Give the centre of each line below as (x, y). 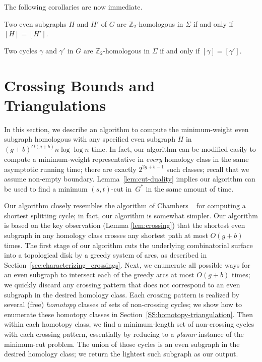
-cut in (121, 188)
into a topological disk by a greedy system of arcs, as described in (106, 255)
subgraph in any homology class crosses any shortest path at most (106, 235)
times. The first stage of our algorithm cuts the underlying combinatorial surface (128, 245)
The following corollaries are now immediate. (73, 7)
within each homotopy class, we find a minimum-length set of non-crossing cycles (129, 324)
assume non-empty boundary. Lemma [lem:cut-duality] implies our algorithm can (130, 179)
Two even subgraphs (35, 23)
